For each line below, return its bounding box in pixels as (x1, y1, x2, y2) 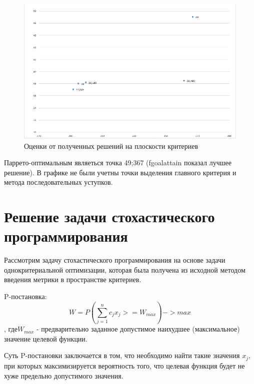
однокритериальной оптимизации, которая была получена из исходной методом (4, 264, 245, 275)
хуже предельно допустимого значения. (4, 370, 123, 381)
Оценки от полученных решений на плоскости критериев (24, 140, 198, 151)
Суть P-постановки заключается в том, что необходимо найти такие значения (4, 350, 240, 361)
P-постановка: (4, 291, 47, 301)
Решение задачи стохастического (4, 206, 215, 227)
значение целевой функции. (4, 333, 87, 344)
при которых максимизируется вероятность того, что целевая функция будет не (4, 360, 245, 371)
